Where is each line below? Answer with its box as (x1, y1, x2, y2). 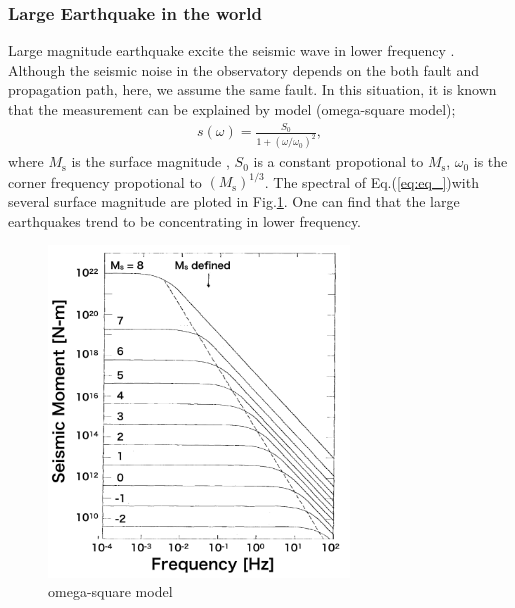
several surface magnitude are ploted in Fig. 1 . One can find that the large (8, 190, 460, 211)
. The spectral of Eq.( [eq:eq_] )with (264, 171, 479, 192)
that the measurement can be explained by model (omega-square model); (8, 99, 456, 119)
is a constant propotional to (253, 151, 424, 172)
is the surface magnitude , (71, 151, 230, 172)
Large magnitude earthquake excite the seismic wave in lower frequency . (8, 40, 455, 61)
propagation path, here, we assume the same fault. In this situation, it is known (8, 79, 497, 100)
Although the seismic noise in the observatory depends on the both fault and (8, 59, 480, 80)
